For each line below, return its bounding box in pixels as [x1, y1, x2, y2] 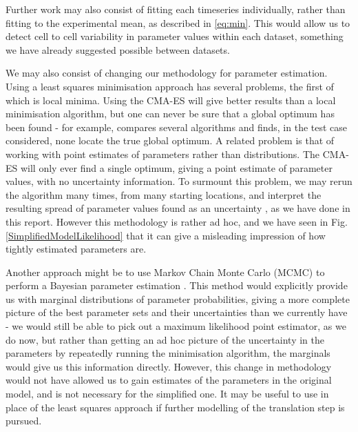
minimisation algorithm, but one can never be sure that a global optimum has [6, 106, 335, 121]
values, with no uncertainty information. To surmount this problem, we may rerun [6, 174, 352, 188]
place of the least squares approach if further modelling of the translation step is [6, 400, 345, 414]
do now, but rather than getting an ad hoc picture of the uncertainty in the [6, 332, 324, 346]
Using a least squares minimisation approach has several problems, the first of [6, 79, 334, 93]
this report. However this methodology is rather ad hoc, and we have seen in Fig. [6, 214, 348, 228]
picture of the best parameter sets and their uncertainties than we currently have [6, 305, 348, 320]
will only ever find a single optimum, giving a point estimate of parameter [20, 160, 333, 175]
